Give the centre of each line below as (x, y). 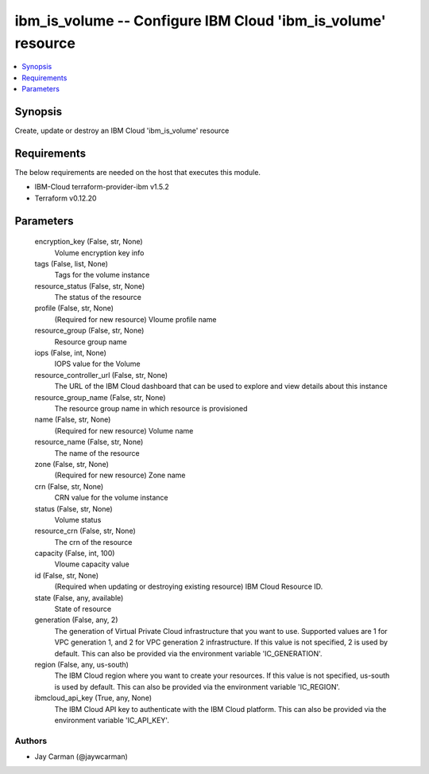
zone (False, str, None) (71, 464)
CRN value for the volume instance (111, 498)
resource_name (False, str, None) (89, 442)
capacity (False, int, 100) (75, 554)
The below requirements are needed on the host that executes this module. (138, 172)
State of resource (83, 609)
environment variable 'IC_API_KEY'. (112, 720)
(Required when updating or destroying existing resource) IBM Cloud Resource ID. (189, 587)
